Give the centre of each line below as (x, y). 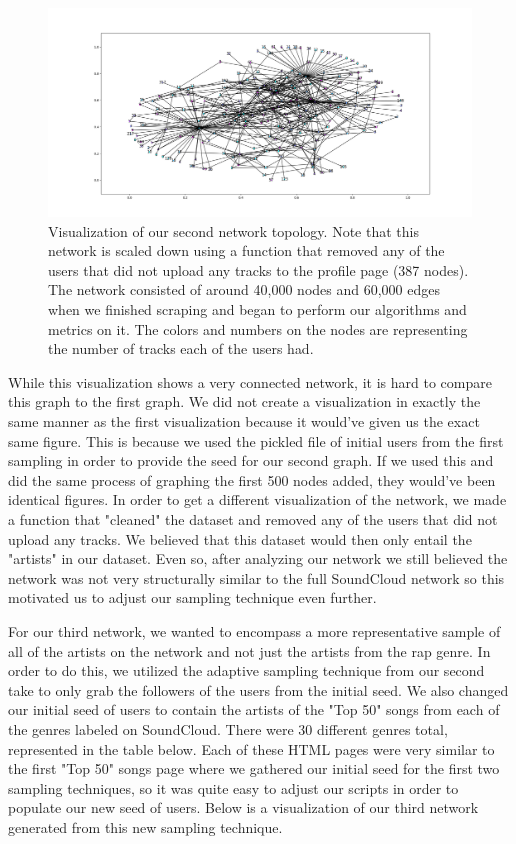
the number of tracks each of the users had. (181, 348)
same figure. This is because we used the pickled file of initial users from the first (256, 440)
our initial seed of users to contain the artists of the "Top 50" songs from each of (254, 709)
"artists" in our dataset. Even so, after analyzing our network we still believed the (258, 558)
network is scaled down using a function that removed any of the (246, 250)
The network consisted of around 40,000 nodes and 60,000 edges (244, 289)
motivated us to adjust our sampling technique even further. (192, 597)
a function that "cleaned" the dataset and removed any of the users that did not (253, 519)
